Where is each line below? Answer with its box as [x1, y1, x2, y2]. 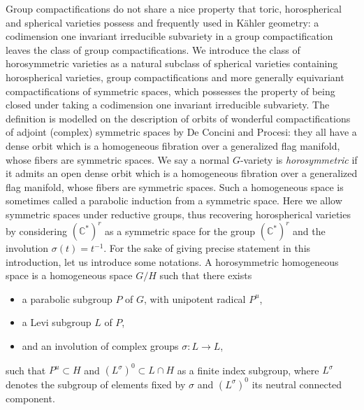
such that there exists [159, 268, 252, 283]
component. [6, 390, 55, 405]
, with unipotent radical [144, 291, 246, 306]
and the [293, 223, 326, 237]
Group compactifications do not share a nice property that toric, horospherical [6, 1, 342, 15]
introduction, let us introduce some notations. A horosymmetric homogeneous [6, 254, 339, 269]
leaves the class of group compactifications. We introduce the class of [6, 42, 300, 57]
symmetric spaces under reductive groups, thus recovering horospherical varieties [6, 206, 351, 221]
